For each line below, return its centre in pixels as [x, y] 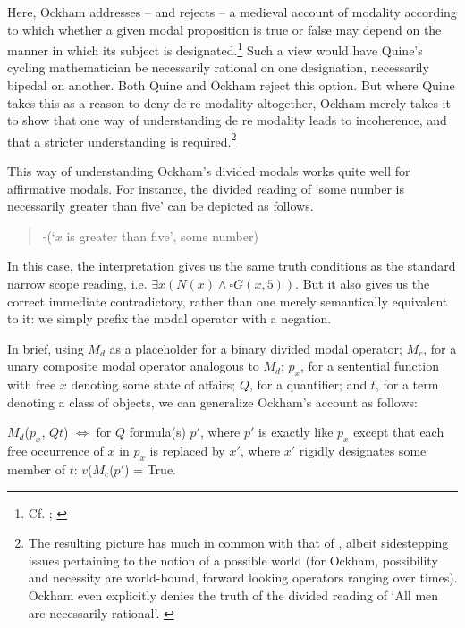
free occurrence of [55, 451]
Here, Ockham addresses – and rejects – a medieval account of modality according [232, 12]
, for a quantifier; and [309, 385]
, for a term [407, 385]
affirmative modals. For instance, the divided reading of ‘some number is [206, 188]
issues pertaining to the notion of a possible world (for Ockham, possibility [233, 560]
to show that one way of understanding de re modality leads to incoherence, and [227, 120]
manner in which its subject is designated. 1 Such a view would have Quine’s [215, 49]
